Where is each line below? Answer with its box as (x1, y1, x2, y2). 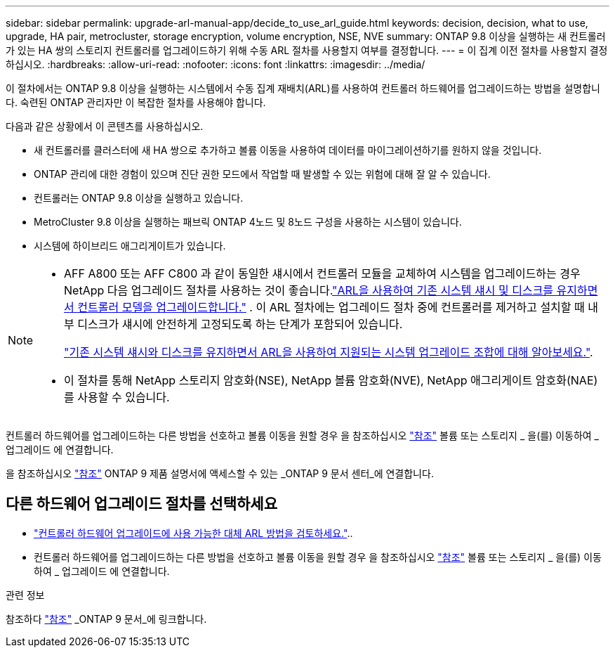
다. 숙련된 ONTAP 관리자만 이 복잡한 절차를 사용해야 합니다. (6, 96, 266, 108)
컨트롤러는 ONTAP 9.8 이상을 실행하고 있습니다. (34, 192, 244, 204)
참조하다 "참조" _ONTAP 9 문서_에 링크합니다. (6, 612, 207, 625)
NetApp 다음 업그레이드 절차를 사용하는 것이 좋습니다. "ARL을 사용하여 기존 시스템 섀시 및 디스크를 (64, 283, 554, 297)
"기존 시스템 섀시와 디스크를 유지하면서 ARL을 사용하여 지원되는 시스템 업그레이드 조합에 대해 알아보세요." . (64, 345, 593, 359)
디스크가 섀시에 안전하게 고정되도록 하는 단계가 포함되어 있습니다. (77, 317, 403, 331)
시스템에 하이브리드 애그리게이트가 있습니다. (34, 240, 226, 252)
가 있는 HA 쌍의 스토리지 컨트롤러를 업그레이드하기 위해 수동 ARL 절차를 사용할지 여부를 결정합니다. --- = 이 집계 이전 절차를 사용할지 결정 (6, 44, 608, 56)
